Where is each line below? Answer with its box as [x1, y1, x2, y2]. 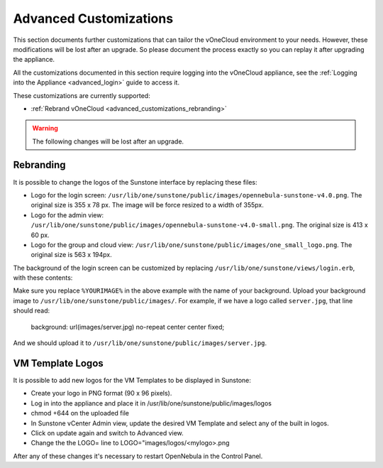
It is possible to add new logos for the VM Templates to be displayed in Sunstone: [13, 376, 251, 384]
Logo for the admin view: [30, 210, 104, 219]
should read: [13, 306, 50, 315]
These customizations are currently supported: [13, 91, 150, 99]
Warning [32, 124, 58, 133]
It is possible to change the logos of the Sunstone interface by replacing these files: [13, 178, 257, 186]
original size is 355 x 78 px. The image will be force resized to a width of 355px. [30, 201, 264, 209]
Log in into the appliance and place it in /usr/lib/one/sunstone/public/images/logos [30, 398, 272, 408]
